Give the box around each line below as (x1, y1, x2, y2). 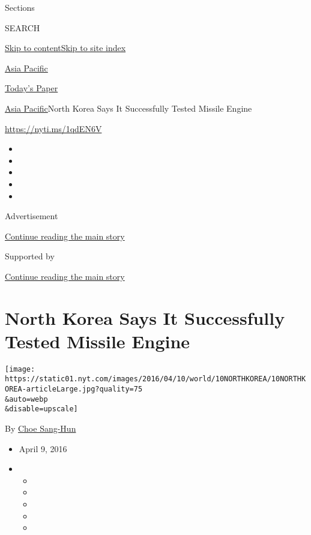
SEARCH (5, 21, 40, 34)
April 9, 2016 (19, 442, 67, 455)
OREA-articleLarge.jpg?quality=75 (5, 385, 143, 394)
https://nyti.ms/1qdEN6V (5, 122, 102, 135)
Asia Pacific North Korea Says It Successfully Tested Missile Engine (5, 101, 252, 114)
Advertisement (5, 210, 58, 222)
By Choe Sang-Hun (5, 422, 76, 435)
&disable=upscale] (5, 405, 78, 414)
